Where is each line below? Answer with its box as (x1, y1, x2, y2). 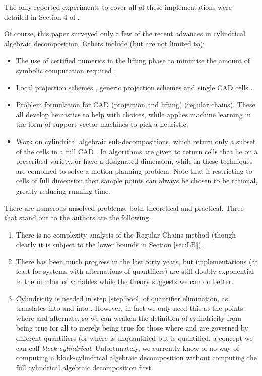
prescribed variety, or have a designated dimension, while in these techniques (16, 156, 253, 166)
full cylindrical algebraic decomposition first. (16, 362, 153, 372)
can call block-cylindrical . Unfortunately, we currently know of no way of (16, 342, 239, 353)
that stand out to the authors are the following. (4, 212, 151, 223)
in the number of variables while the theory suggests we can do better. (16, 276, 234, 287)
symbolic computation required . (16, 65, 116, 75)
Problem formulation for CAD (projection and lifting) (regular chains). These (16, 99, 255, 110)
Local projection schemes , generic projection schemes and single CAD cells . (16, 82, 253, 92)
